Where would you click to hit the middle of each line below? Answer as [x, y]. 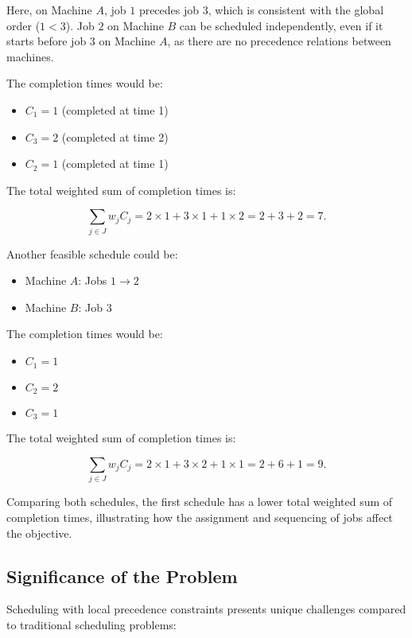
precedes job [169, 10]
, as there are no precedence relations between [279, 41]
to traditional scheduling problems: [91, 624]
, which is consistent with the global [296, 10]
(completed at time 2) [115, 136]
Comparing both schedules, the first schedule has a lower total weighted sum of [200, 502]
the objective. [39, 533]
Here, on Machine [49, 10]
